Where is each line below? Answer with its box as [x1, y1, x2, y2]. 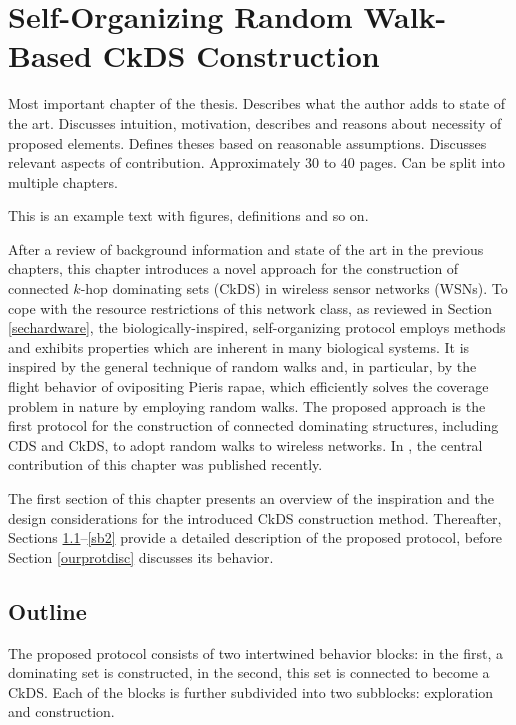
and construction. [8, 701, 115, 722]
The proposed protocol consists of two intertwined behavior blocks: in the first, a [8, 642, 503, 663]
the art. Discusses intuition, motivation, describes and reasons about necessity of [8, 112, 502, 133]
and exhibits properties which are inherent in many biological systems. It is [8, 336, 470, 357]
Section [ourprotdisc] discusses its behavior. [8, 546, 274, 567]
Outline [8, 595, 87, 626]
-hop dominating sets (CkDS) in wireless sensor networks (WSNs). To [80, 278, 508, 299]
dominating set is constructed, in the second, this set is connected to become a [8, 662, 490, 683]
